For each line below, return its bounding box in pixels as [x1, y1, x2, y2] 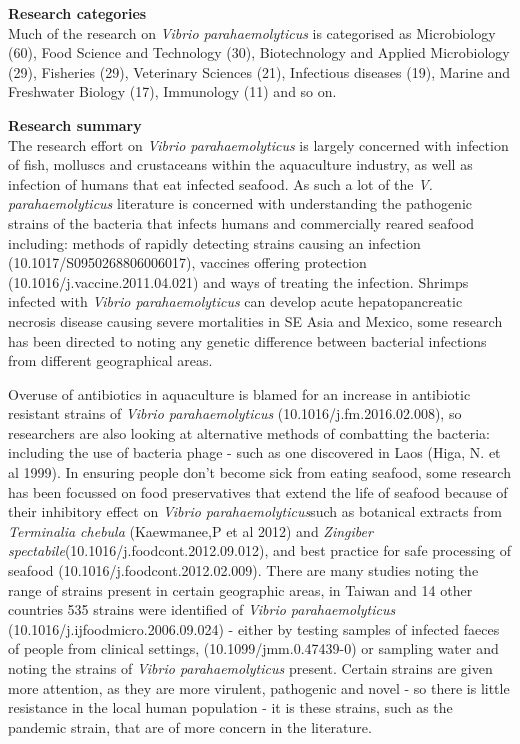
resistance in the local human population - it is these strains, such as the [8, 697, 453, 718]
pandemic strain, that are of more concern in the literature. [8, 716, 372, 737]
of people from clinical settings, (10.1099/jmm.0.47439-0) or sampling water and [8, 638, 499, 659]
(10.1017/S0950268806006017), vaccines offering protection [8, 252, 367, 273]
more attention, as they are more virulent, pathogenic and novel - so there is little [8, 677, 510, 698]
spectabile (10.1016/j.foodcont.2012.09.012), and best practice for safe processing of [8, 540, 512, 561]
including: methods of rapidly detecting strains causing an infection [8, 232, 421, 253]
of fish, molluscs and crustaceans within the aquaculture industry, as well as [8, 154, 473, 175]
